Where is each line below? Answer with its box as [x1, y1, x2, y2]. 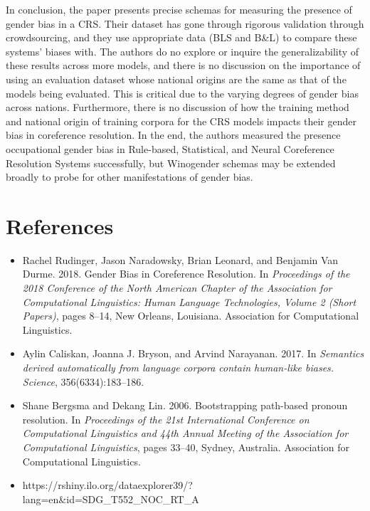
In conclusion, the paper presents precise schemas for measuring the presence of [6, 2, 352, 16]
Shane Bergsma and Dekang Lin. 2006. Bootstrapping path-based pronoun [22, 398, 348, 413]
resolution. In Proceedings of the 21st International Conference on [22, 411, 310, 426]
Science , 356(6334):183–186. [22, 374, 144, 389]
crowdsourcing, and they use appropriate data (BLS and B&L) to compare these [6, 30, 357, 45]
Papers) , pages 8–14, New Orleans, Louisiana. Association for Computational [22, 308, 359, 323]
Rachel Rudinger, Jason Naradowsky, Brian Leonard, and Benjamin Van [22, 252, 339, 267]
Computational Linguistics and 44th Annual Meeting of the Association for [22, 426, 349, 441]
